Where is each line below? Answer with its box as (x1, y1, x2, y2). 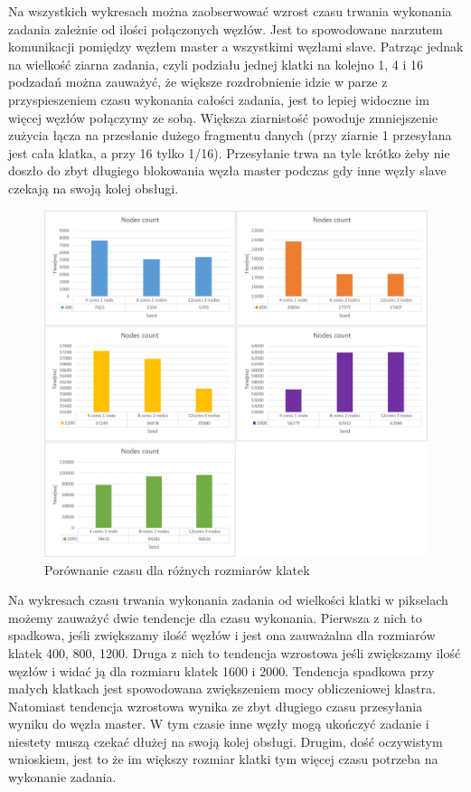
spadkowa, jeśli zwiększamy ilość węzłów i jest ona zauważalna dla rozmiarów (8, 626, 436, 645)
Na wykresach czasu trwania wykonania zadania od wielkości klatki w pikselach (8, 590, 448, 609)
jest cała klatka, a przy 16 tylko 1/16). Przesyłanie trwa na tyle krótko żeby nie (8, 143, 450, 162)
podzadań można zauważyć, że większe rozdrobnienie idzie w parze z (8, 72, 388, 91)
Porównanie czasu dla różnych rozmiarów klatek (44, 560, 310, 579)
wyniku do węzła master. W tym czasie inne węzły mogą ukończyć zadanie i (8, 714, 429, 733)
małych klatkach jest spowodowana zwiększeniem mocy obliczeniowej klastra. (8, 679, 436, 698)
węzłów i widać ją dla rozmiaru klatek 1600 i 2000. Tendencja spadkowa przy (8, 661, 435, 680)
